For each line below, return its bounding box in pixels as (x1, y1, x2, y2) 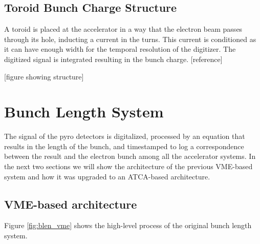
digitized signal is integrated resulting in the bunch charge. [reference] (4, 53, 223, 64)
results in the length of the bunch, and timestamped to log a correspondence (4, 140, 244, 151)
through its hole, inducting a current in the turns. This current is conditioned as (4, 33, 256, 44)
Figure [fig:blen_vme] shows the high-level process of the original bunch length (4, 220, 252, 231)
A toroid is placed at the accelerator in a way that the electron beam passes (4, 24, 243, 34)
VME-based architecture (4, 196, 137, 212)
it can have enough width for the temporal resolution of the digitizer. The (4, 44, 236, 54)
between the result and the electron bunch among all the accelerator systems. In (4, 151, 256, 161)
